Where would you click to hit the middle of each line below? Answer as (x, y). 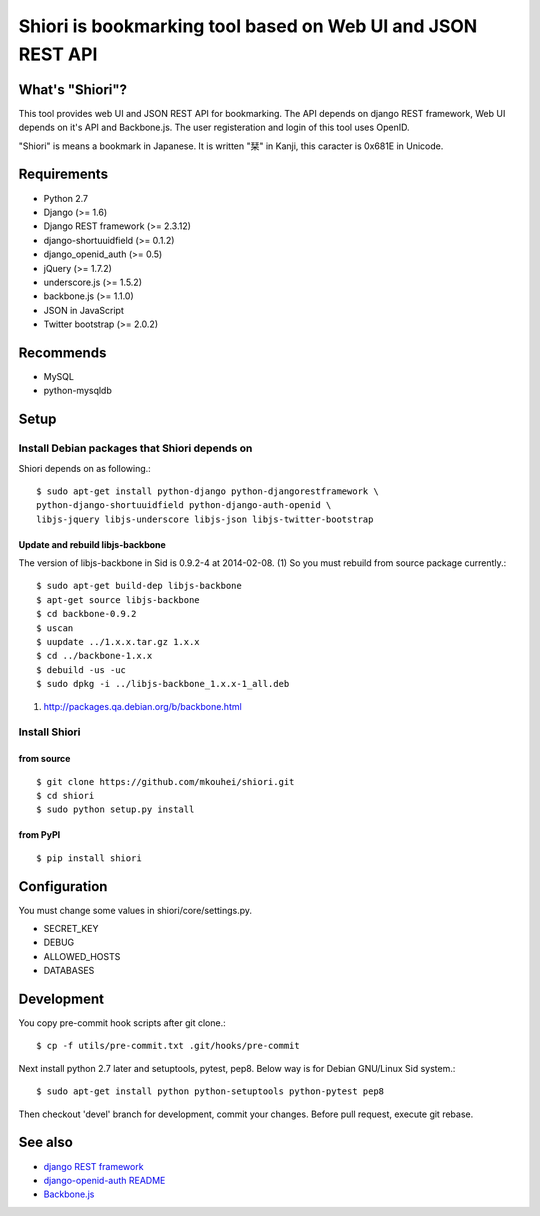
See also (46, 1142)
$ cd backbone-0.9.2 (86, 614)
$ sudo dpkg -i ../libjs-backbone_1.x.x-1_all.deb (163, 684)
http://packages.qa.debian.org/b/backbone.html (142, 706)
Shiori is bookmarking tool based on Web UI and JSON (248, 26)
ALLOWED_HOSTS (82, 956)
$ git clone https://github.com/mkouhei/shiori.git (165, 781)
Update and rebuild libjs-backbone (92, 544)
